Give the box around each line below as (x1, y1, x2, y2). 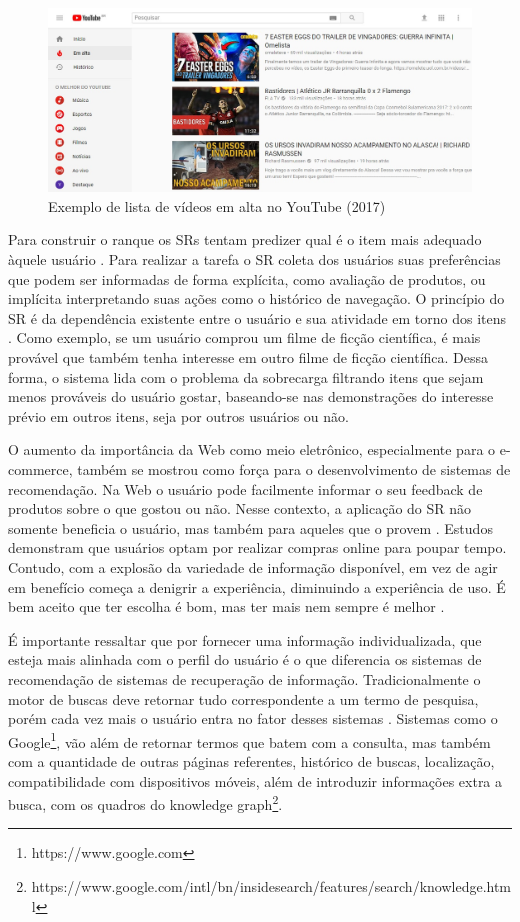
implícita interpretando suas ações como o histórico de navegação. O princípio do (8, 288, 505, 309)
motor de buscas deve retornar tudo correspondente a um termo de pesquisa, (8, 688, 479, 709)
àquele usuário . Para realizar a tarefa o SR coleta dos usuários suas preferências (8, 249, 501, 270)
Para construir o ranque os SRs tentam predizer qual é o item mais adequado (8, 229, 482, 250)
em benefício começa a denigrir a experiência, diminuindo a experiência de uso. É (8, 576, 506, 597)
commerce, (8, 458, 73, 479)
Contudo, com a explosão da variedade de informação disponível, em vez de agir (8, 556, 498, 577)
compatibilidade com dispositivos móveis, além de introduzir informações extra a (8, 770, 503, 791)
